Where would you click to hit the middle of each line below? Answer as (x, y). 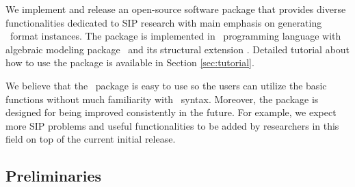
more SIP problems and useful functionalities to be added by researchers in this (172, 125)
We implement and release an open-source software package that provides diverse (176, 9)
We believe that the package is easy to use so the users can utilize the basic (166, 85)
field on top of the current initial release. (91, 139)
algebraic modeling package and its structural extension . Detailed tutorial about (178, 49)
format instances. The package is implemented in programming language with (175, 36)
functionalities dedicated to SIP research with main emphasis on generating (164, 22)
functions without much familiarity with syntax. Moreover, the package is (162, 99)
